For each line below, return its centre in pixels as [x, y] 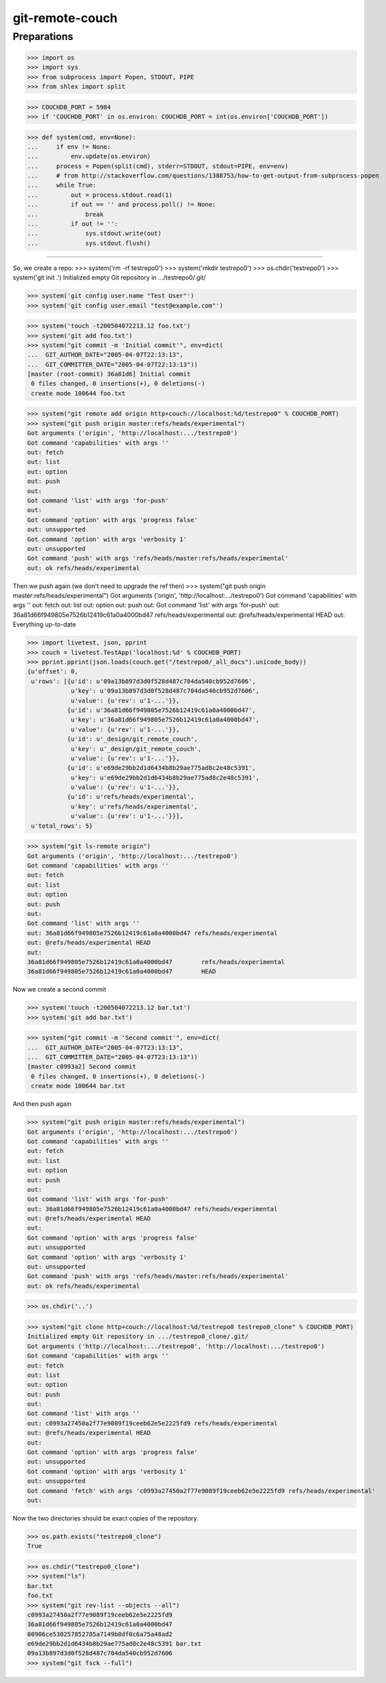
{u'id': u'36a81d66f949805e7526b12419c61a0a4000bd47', [161, 710]
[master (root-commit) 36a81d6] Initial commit [109, 374]
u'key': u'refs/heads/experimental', [134, 806]
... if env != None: [69, 147]
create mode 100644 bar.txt [78, 1086]
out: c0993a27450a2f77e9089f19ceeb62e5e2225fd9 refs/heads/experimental [152, 1423]
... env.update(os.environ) [89, 156]
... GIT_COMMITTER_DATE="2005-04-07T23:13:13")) [112, 1057]
